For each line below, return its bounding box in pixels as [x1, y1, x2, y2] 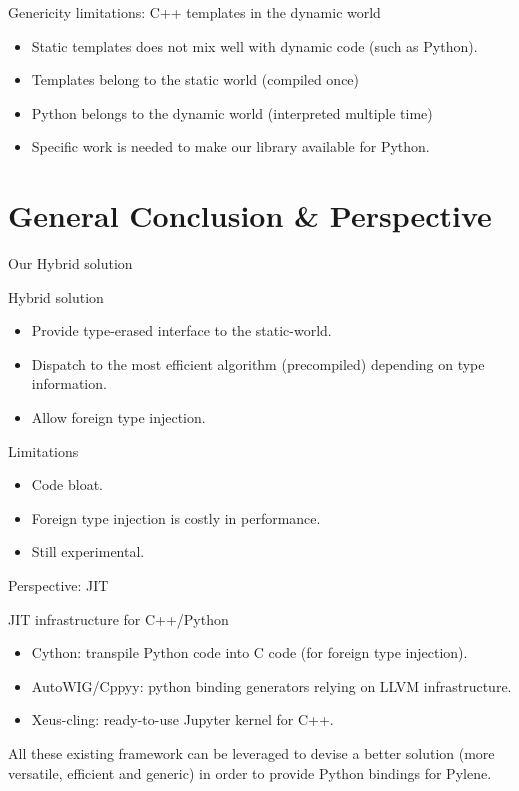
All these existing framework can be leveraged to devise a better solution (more [8, 743, 495, 763]
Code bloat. [31, 474, 103, 495]
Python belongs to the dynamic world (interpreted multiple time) [31, 102, 433, 123]
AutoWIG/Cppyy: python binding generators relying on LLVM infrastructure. [31, 675, 512, 696]
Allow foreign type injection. [31, 407, 206, 428]
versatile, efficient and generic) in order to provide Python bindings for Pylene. [8, 762, 492, 783]
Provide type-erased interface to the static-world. [31, 320, 332, 341]
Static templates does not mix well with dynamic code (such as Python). [31, 35, 478, 56]
